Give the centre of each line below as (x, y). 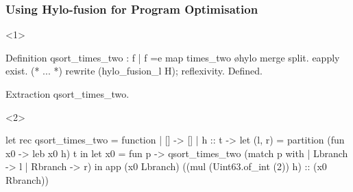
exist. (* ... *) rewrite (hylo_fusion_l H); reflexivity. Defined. (134, 71)
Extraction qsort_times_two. (68, 94)
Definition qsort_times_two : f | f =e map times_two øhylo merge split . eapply (173, 57)
